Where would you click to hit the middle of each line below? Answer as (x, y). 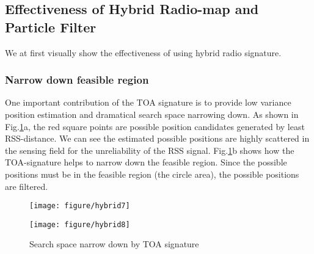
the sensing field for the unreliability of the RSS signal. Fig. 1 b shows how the (150, 150)
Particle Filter (51, 27)
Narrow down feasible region (77, 80)
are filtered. (27, 186)
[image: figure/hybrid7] (80, 206)
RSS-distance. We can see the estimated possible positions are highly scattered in (157, 138)
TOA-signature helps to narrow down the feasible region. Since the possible (146, 162)
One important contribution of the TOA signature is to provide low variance (148, 102)
